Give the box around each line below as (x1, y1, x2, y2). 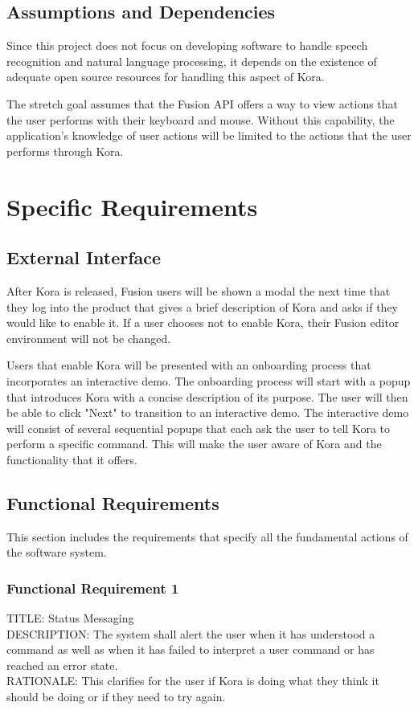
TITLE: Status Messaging (6, 610, 134, 626)
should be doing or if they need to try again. (6, 688, 226, 705)
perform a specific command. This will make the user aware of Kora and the (6, 435, 382, 452)
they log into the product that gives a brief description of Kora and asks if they (6, 298, 398, 315)
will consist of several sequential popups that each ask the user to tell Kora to (6, 419, 391, 436)
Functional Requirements (6, 490, 219, 515)
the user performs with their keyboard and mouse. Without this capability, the (6, 111, 395, 128)
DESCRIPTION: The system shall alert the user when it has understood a (6, 625, 375, 642)
